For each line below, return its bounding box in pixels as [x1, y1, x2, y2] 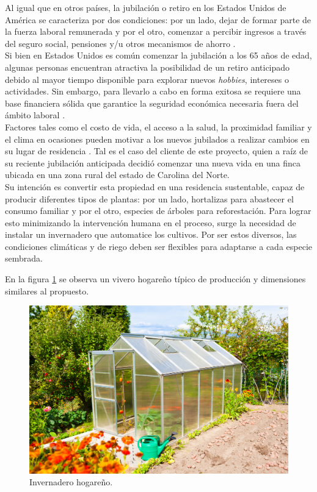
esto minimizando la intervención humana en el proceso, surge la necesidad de [5, 216, 296, 229]
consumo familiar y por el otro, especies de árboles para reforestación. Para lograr [5, 204, 312, 217]
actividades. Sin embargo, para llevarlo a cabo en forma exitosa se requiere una [5, 85, 301, 98]
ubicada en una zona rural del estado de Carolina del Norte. [5, 168, 230, 181]
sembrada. [5, 252, 43, 265]
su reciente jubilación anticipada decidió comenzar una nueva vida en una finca [5, 156, 301, 169]
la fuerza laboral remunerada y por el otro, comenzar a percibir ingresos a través [5, 25, 307, 38]
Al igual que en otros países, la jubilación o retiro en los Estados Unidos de [5, 1, 286, 13]
